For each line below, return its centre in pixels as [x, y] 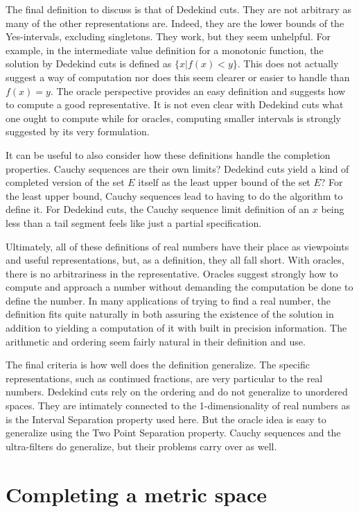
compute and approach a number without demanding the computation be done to [179, 287]
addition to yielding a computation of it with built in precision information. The [176, 328]
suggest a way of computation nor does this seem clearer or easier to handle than [178, 77]
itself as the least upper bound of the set [224, 182]
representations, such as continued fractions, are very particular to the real [164, 378]
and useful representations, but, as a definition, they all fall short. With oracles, [175, 260]
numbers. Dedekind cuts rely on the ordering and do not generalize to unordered [177, 392]
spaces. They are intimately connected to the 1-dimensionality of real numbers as [178, 406]
